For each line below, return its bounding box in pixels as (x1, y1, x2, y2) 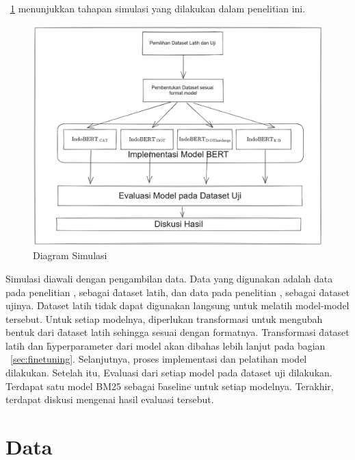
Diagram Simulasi (33, 248, 107, 263)
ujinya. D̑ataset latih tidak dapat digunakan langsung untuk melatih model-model (5, 298, 350, 313)
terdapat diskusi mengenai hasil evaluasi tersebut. (5, 392, 214, 407)
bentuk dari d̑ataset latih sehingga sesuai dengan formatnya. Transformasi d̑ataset (5, 325, 350, 339)
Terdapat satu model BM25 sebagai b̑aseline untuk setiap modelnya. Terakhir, (5, 378, 334, 393)
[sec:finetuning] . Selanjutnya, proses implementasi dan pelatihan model (10, 352, 307, 366)
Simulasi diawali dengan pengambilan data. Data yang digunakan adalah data (5, 271, 333, 285)
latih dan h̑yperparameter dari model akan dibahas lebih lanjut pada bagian (5, 338, 326, 352)
